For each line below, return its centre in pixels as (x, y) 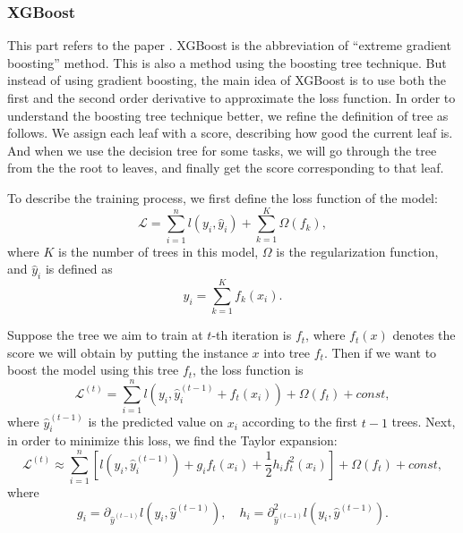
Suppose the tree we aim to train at (105, 335)
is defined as (79, 269)
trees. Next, (424, 422)
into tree (287, 352)
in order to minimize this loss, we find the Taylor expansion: (172, 440)
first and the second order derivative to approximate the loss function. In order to (231, 97)
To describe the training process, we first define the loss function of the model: (223, 197)
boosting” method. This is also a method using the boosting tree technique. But (227, 62)
